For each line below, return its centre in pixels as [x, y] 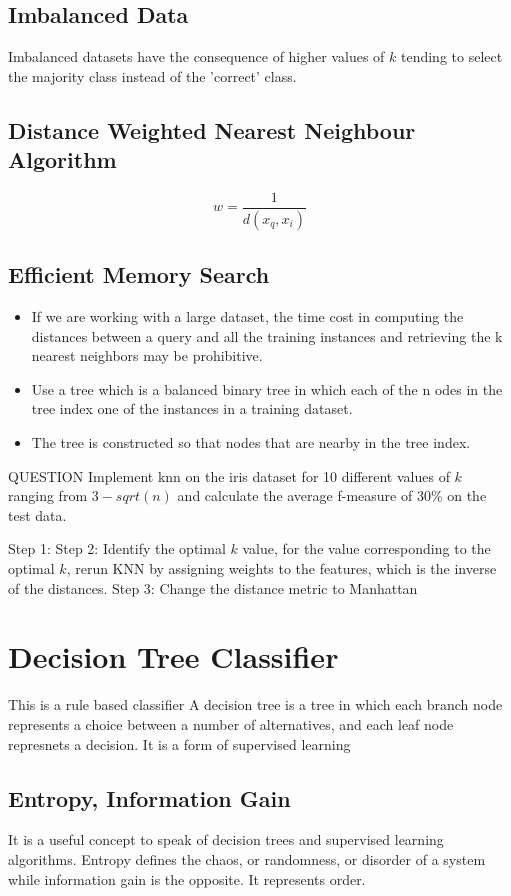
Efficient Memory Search [139, 274]
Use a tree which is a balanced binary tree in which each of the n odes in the [267, 388]
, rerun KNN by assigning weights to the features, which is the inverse [281, 568]
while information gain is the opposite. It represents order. [187, 878]
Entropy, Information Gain [149, 797]
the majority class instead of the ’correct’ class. [152, 75]
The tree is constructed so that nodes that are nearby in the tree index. [251, 442]
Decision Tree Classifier [173, 656]
